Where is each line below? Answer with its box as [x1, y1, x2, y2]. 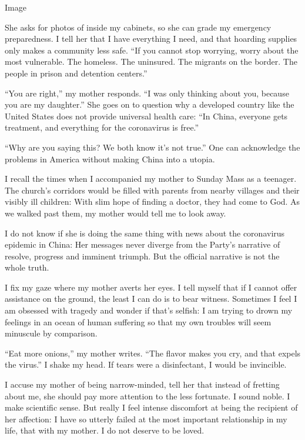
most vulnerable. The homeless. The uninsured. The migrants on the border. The [5, 55, 297, 68]
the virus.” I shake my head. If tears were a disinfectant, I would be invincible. [5, 358, 287, 371]
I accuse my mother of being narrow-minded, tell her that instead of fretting [5, 378, 280, 391]
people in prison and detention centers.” [5, 66, 148, 79]
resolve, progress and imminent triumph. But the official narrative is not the [5, 249, 280, 262]
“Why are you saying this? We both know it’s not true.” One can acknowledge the [5, 141, 300, 153]
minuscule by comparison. [5, 327, 98, 339]
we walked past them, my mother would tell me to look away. [5, 206, 226, 219]
